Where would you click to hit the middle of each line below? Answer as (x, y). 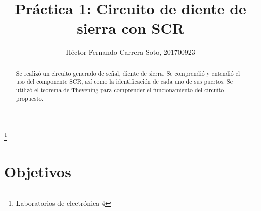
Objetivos (38, 171)
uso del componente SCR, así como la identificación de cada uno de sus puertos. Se (124, 81)
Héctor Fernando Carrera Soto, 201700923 (130, 52)
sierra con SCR (130, 28)
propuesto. (30, 98)
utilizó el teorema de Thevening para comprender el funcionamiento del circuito (120, 90)
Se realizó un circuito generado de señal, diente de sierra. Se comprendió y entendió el (128, 73)
